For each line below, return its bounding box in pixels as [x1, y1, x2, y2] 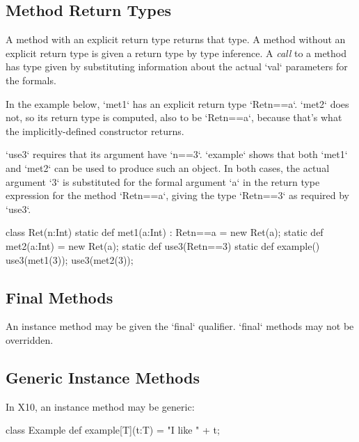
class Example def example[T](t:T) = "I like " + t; [6, 423, 220, 437]
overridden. [6, 332, 54, 347]
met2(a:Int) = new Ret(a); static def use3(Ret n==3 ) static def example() [6, 238, 320, 253]
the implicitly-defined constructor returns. [6, 123, 184, 138]
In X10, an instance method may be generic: [6, 399, 195, 413]
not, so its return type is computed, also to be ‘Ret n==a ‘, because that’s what [6, 110, 342, 125]
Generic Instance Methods [6, 366, 200, 388]
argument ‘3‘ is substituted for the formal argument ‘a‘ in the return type [6, 174, 320, 189]
